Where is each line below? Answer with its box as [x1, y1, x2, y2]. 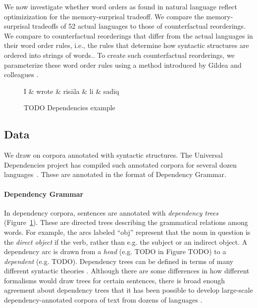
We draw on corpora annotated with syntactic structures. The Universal [4, 150, 223, 160]
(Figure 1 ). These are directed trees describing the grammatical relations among [4, 217, 248, 227]
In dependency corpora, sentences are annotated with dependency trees [4, 207, 219, 218]
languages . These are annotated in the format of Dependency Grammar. [4, 169, 227, 179]
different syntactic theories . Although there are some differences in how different [4, 265, 250, 276]
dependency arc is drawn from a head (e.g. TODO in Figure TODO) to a [4, 246, 226, 257]
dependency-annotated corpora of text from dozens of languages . [4, 295, 203, 305]
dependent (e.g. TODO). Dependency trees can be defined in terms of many [4, 256, 234, 266]
